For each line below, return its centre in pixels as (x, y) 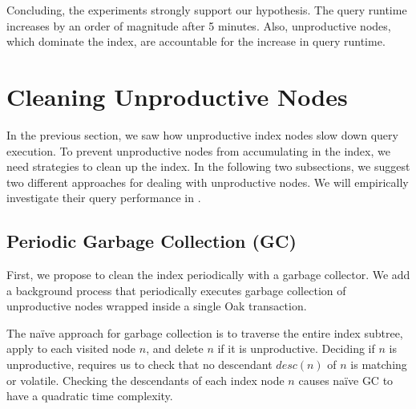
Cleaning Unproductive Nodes (177, 96)
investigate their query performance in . (104, 198)
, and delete (175, 348)
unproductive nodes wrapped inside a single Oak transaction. (157, 306)
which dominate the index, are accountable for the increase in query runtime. (196, 41)
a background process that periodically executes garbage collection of (176, 290)
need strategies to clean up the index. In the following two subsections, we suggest (208, 166)
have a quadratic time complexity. (90, 396)
